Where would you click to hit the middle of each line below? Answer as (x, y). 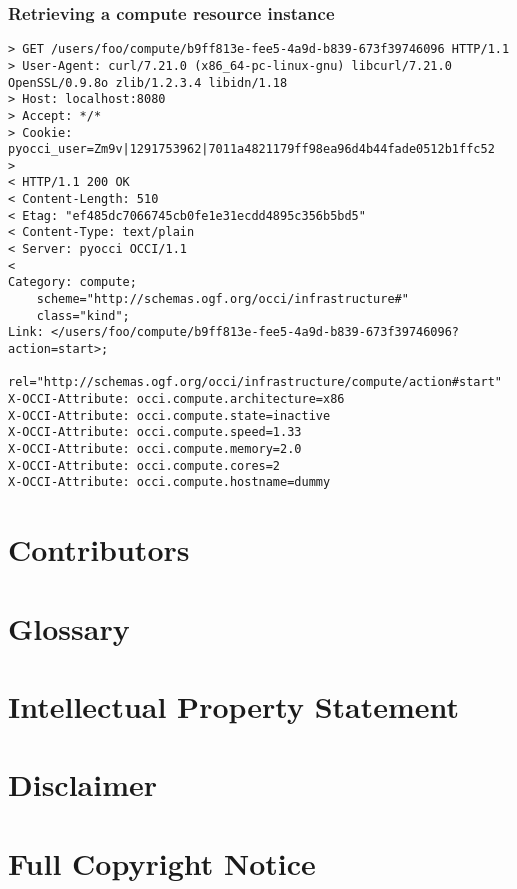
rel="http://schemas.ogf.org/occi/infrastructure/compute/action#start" (255, 382)
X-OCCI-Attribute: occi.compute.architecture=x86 (176, 399)
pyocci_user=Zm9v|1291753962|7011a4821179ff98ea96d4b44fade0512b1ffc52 (251, 149)
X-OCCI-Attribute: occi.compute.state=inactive (169, 415)
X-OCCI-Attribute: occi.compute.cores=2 (144, 465)
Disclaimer (83, 784)
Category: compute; (72, 282)
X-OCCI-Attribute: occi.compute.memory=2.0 (155, 448)
